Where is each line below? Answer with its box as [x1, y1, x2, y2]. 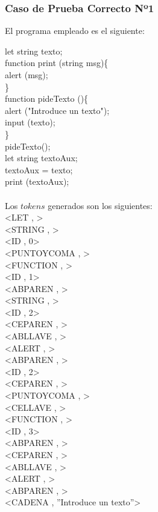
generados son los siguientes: [48, 199, 153, 211]
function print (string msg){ [5, 56, 109, 69]
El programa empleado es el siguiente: [5, 24, 145, 37]
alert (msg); [5, 68, 48, 81]
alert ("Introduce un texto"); [5, 104, 110, 116]
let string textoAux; [5, 151, 78, 164]
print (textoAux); [5, 175, 69, 188]
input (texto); [5, 116, 55, 128]
